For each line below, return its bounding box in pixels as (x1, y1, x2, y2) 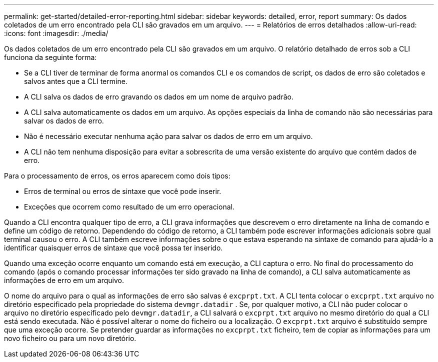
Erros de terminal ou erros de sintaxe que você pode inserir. (24, 187, 221, 195)
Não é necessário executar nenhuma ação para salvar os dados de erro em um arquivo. (24, 132, 313, 140)
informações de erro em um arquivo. (4, 276, 124, 284)
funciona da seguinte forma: (4, 53, 97, 61)
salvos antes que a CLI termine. (24, 77, 127, 85)
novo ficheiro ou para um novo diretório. (4, 334, 136, 342)
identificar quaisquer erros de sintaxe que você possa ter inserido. (4, 243, 223, 252)
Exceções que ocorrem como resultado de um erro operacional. (24, 202, 235, 211)
